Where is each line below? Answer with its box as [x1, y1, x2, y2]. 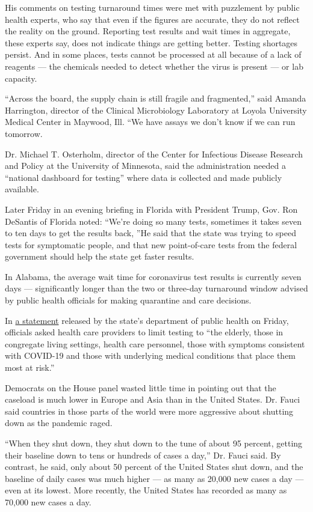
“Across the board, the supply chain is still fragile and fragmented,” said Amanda [5, 92, 306, 105]
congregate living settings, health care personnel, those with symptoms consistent [5, 337, 305, 350]
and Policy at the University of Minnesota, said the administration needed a [5, 159, 286, 172]
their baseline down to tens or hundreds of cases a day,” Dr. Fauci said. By [5, 448, 281, 461]
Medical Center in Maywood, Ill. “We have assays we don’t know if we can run [5, 115, 296, 128]
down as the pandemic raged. [5, 416, 113, 429]
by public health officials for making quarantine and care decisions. [5, 294, 252, 306]
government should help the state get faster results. [5, 250, 194, 263]
